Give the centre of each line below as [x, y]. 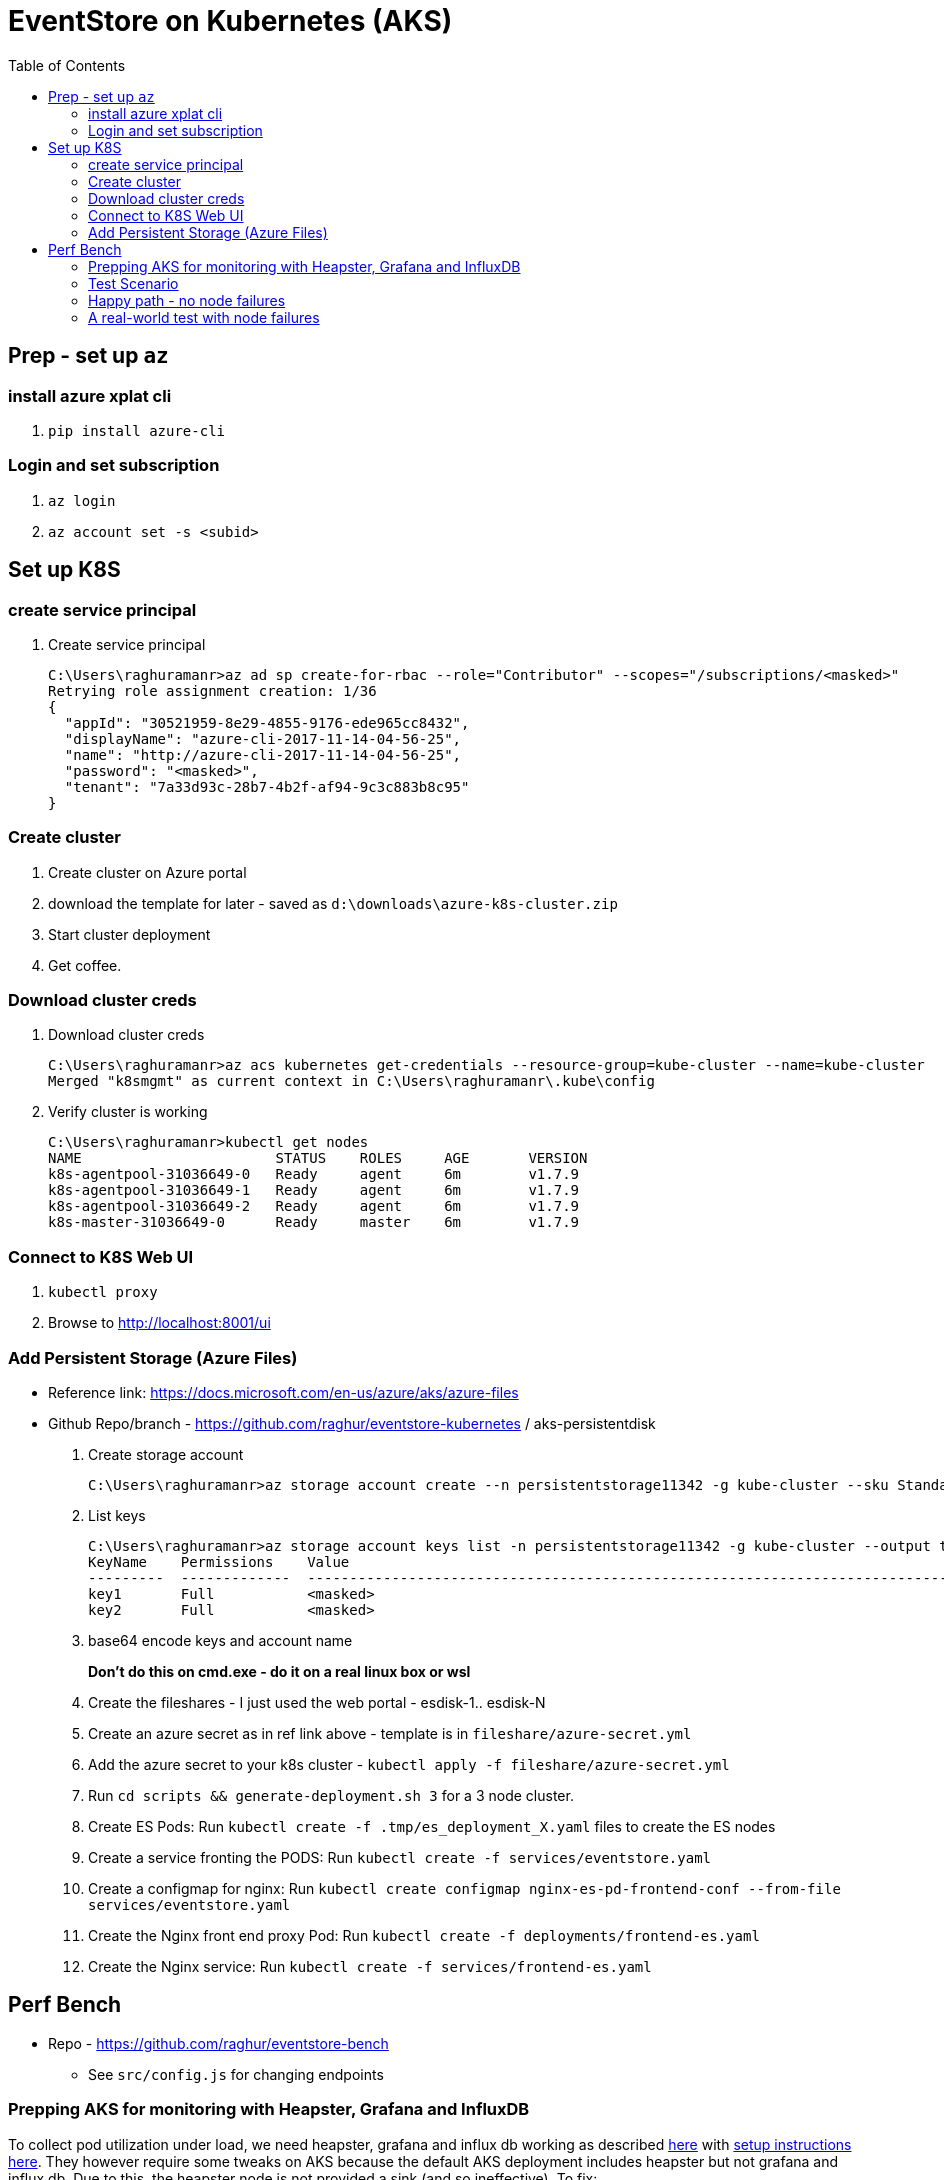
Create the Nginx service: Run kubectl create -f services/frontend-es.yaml [370, 1966]
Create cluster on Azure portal [147, 872]
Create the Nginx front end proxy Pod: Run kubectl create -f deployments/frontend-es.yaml [424, 1935]
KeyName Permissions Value [219, 1561]
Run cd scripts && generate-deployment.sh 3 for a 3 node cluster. [331, 1795]
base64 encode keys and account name [220, 1640]
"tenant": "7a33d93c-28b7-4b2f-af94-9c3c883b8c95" [267, 786]
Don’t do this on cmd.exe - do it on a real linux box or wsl [279, 1671]
